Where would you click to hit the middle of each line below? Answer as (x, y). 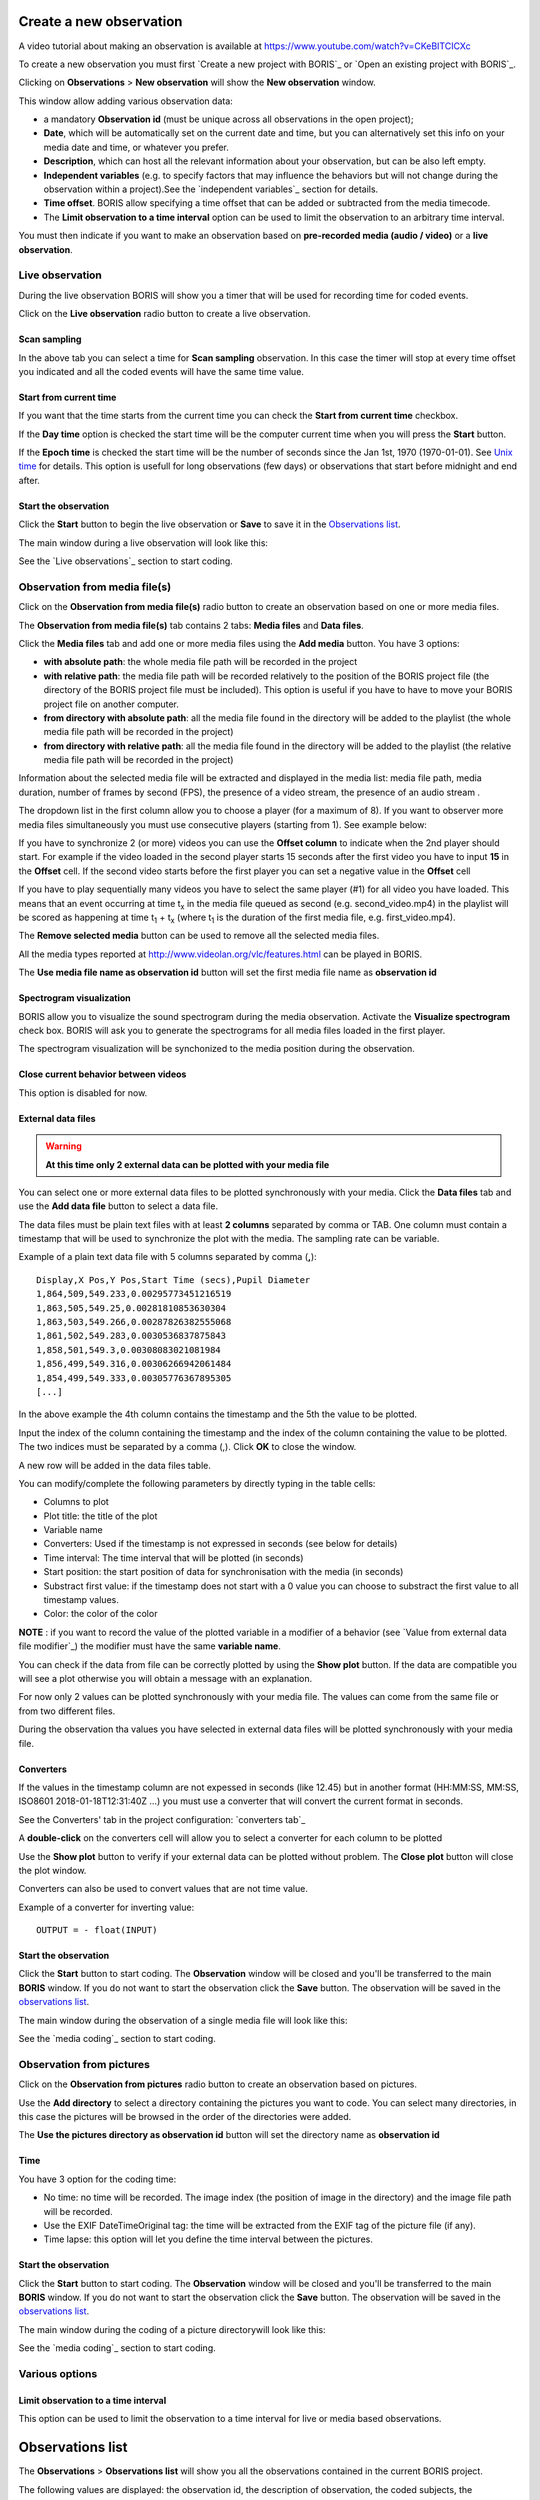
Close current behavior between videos (102, 1074)
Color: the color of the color (100, 1614)
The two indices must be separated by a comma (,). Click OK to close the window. (187, 1447)
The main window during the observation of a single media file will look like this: (183, 2020)
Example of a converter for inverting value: (106, 1907)
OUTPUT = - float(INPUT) (97, 1930)
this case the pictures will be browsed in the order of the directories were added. (185, 2116)
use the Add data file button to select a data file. (118, 1206)
